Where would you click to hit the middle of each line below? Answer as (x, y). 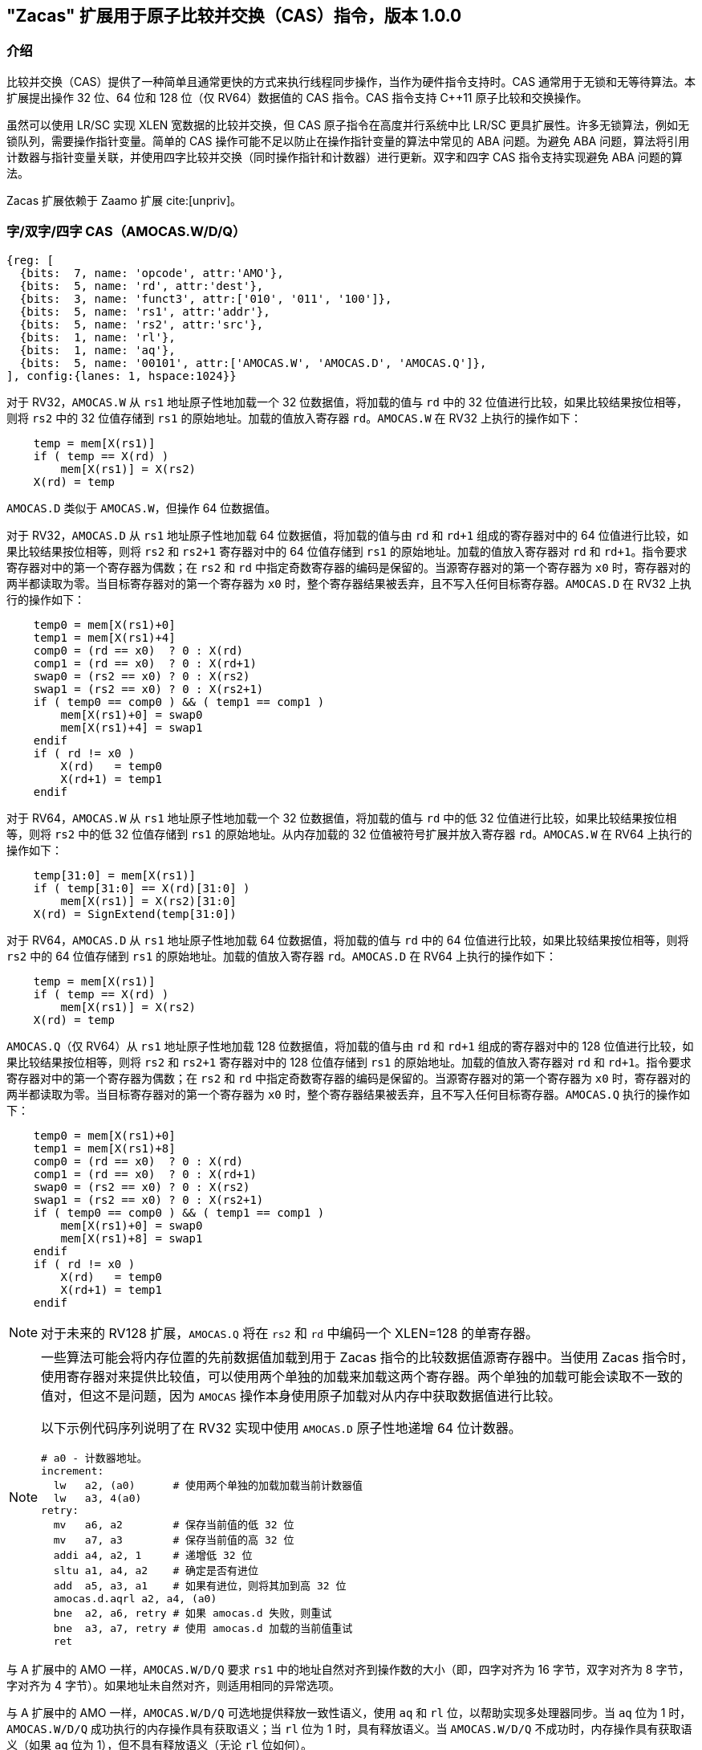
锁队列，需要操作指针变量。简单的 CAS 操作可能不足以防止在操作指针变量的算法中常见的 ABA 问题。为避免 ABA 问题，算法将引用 (348, 141)
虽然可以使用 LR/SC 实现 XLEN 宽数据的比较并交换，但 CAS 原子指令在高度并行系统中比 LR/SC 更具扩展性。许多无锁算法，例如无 (348, 124)
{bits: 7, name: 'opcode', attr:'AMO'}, (152, 273)
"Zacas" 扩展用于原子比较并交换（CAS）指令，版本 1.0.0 (234, 16)
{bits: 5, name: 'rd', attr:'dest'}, (142, 286)
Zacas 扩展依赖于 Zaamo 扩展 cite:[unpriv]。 (124, 200)
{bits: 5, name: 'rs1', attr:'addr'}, (145, 311)
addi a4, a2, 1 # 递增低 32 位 (153, 1555)
